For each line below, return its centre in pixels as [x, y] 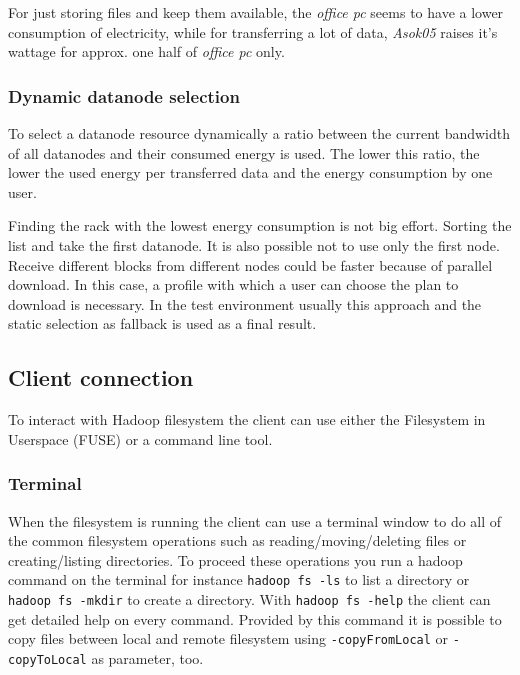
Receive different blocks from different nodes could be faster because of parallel [250, 264]
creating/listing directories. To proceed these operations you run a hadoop [235, 559]
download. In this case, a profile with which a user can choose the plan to [233, 284]
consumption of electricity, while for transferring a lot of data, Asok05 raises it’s [253, 31]
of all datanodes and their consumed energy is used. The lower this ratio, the [244, 152]
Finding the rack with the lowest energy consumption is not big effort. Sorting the [260, 225]
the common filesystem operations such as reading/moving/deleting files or [237, 540]
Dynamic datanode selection [124, 95]
